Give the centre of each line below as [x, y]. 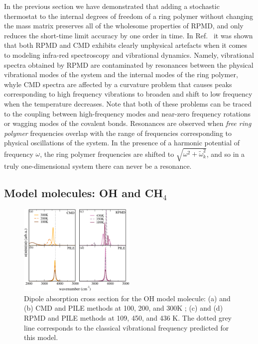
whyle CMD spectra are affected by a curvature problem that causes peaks [118, 84]
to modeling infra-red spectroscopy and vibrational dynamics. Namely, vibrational [129, 55]
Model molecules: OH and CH [84, 193]
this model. [41, 337]
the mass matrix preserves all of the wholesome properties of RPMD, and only [124, 26]
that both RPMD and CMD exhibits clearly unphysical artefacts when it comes [126, 45]
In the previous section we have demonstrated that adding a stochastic [112, 6]
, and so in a [226, 154]
